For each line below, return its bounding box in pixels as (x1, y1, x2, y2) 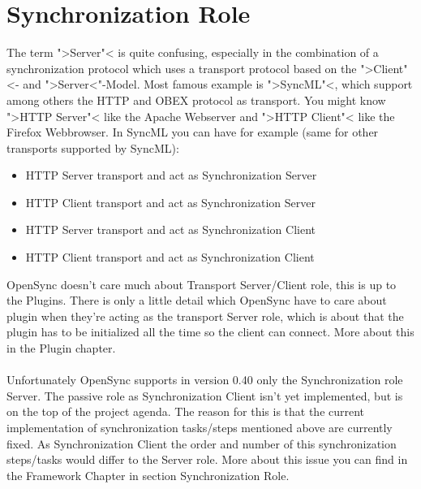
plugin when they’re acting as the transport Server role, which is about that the (6, 307, 404, 324)
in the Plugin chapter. (6, 340, 116, 357)
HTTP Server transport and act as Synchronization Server (25, 167, 317, 184)
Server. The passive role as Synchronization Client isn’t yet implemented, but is (6, 387, 403, 404)
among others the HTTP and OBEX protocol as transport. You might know (6, 91, 386, 108)
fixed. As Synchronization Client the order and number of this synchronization (6, 435, 397, 452)
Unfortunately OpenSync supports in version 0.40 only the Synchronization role (6, 371, 403, 388)
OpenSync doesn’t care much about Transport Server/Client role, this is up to (6, 275, 397, 292)
